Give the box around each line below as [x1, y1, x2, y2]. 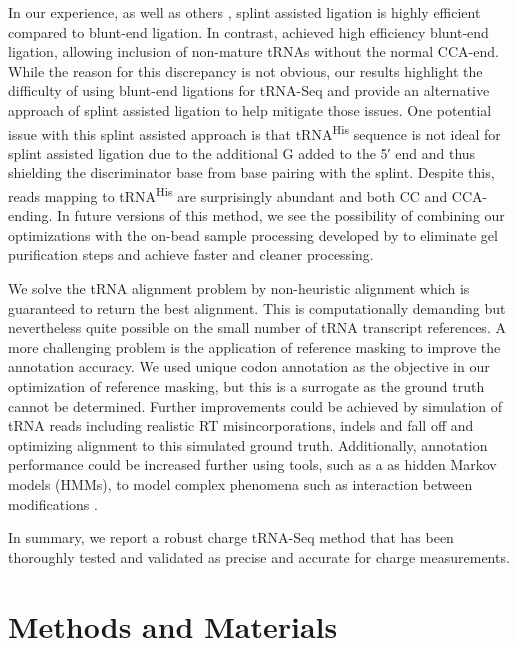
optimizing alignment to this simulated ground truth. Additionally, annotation [8, 434, 488, 455]
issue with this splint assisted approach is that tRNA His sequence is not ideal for [8, 120, 501, 144]
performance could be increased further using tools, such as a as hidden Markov [8, 454, 497, 475]
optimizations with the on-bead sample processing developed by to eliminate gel [8, 224, 498, 245]
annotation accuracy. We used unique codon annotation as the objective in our [8, 356, 490, 377]
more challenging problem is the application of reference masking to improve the [8, 336, 501, 357]
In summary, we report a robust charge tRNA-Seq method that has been [8, 527, 454, 548]
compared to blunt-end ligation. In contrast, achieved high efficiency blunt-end [8, 21, 489, 42]
